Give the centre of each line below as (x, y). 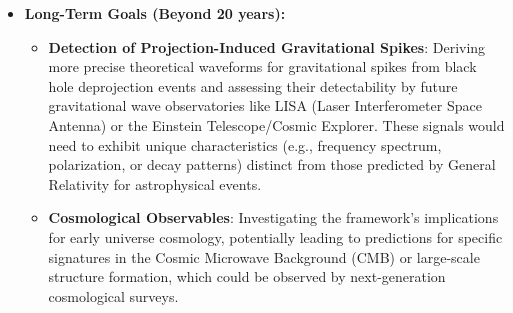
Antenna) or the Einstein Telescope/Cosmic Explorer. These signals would (276, 124)
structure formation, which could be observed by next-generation (247, 276)
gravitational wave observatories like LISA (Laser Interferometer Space (265, 105)
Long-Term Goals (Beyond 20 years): (155, 13)
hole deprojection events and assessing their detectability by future (253, 85)
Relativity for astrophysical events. (155, 183)
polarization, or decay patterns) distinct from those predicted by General (272, 164)
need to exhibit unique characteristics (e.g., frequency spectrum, (245, 144)
